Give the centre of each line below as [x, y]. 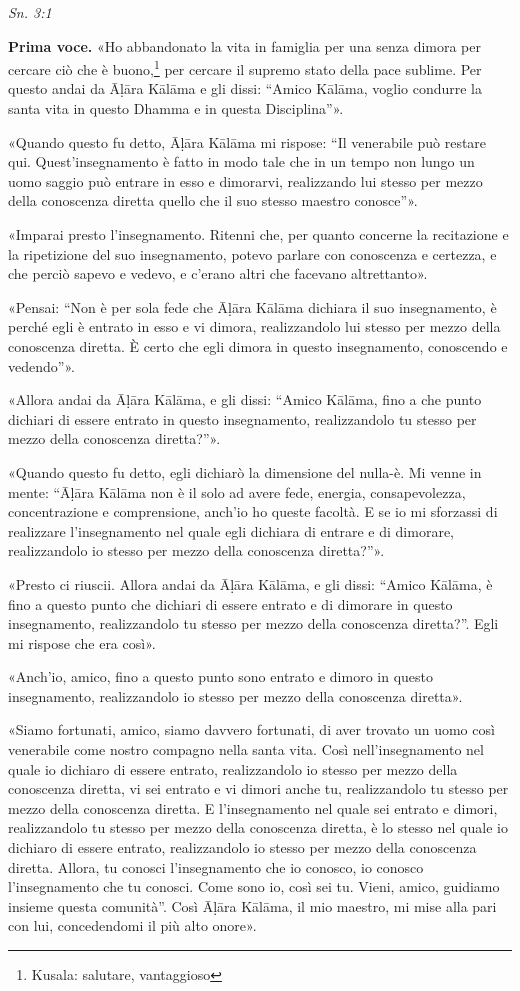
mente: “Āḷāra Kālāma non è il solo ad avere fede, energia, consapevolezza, [237, 491]
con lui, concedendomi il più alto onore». [132, 925]
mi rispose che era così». [82, 642]
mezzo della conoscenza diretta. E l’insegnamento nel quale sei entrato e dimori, [253, 807]
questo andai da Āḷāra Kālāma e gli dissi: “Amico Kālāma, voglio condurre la [245, 88]
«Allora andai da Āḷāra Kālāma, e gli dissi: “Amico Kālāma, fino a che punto [245, 399]
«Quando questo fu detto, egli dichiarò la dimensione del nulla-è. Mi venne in [245, 471]
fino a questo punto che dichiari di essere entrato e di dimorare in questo [230, 603]
